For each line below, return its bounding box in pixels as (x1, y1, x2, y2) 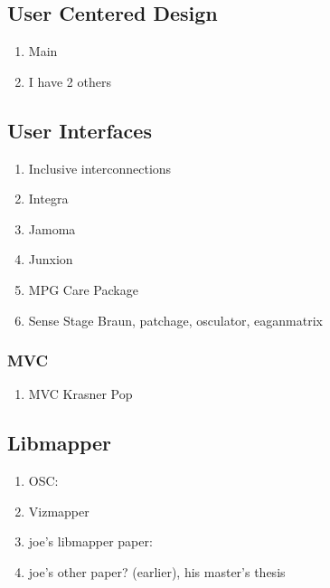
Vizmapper (28, 501, 90, 520)
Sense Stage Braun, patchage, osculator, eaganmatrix (28, 310, 323, 329)
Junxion (28, 250, 73, 269)
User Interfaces (7, 116, 152, 144)
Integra (28, 189, 69, 208)
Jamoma (28, 219, 76, 238)
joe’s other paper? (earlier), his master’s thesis (28, 562, 286, 581)
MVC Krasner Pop (28, 384, 133, 403)
